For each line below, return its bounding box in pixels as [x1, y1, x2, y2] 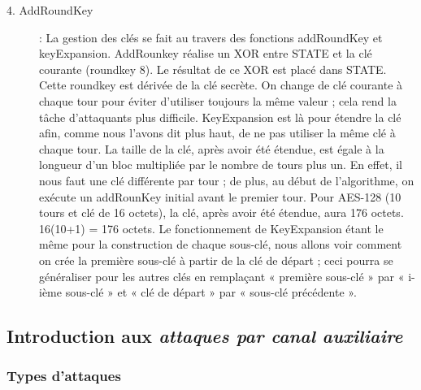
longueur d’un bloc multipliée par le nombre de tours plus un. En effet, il [39, 156, 402, 173]
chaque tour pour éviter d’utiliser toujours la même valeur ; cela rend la [39, 92, 397, 109]
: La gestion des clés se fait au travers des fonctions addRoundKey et [39, 28, 383, 45]
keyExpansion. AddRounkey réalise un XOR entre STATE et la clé [39, 45, 372, 62]
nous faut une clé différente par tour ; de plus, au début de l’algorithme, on [39, 171, 414, 188]
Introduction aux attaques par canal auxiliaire [7, 323, 403, 349]
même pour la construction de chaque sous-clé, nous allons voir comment [39, 236, 402, 253]
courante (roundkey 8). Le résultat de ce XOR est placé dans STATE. [39, 60, 387, 77]
